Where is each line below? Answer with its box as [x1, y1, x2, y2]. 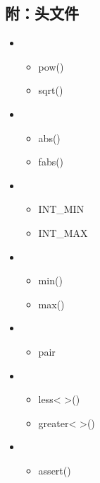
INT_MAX [38, 225, 88, 240]
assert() [38, 462, 71, 477]
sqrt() [38, 83, 63, 98]
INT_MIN [38, 202, 85, 216]
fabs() [38, 154, 64, 169]
